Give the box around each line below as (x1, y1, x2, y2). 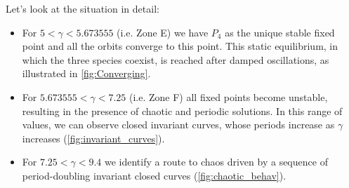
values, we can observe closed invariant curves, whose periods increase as (22, 117, 335, 132)
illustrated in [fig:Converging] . (22, 66, 151, 81)
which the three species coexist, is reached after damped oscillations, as (22, 52, 329, 67)
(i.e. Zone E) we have (117, 25, 209, 39)
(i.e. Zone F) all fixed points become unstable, (129, 89, 328, 104)
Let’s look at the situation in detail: (6, 1, 159, 15)
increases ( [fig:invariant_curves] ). (22, 130, 165, 145)
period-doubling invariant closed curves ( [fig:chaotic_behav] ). (22, 168, 287, 182)
